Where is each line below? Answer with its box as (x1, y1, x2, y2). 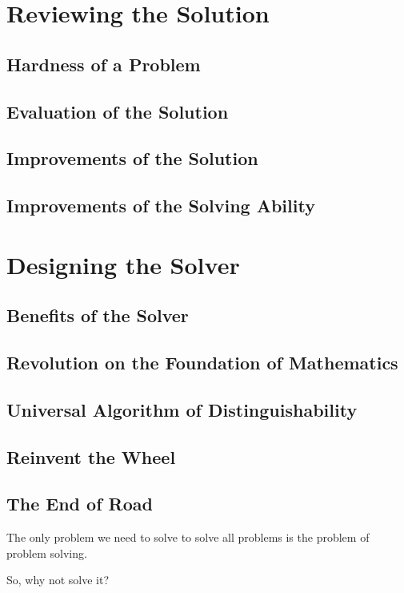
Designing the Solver (6, 248, 240, 280)
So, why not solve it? (6, 571, 110, 588)
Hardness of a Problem (6, 51, 201, 76)
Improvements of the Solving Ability (6, 193, 315, 218)
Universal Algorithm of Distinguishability (6, 397, 358, 422)
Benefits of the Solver (6, 303, 189, 328)
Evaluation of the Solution (6, 99, 229, 123)
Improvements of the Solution (6, 146, 258, 171)
